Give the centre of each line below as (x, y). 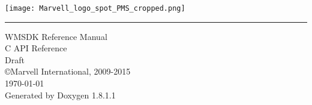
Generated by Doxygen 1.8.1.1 (60, 95)
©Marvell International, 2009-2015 (68, 71)
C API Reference (36, 48)
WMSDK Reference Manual (56, 36)
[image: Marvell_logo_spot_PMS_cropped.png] (95, 8)
